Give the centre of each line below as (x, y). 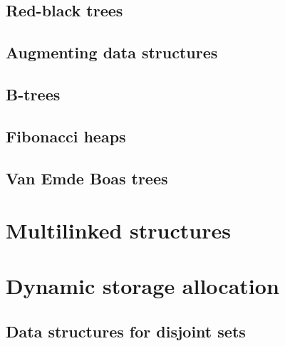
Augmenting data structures (112, 52)
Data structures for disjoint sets (126, 331)
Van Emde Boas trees (87, 178)
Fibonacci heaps (66, 136)
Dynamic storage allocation (142, 286)
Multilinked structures (118, 230)
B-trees (33, 94)
